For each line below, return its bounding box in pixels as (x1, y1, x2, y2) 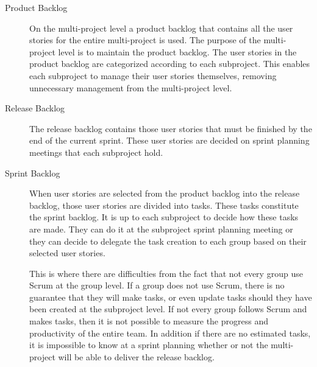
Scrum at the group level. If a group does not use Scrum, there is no (29, 279, 285, 292)
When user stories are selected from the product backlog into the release (29, 187, 300, 200)
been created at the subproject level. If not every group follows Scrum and (29, 302, 307, 315)
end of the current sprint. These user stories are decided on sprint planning (29, 134, 310, 147)
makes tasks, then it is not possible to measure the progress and (29, 315, 268, 327)
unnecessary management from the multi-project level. (29, 81, 232, 94)
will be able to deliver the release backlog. (58, 350, 215, 363)
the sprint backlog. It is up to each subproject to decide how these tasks (29, 211, 299, 223)
